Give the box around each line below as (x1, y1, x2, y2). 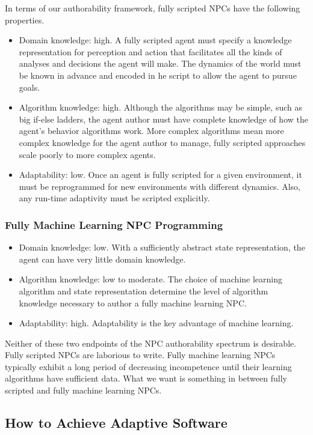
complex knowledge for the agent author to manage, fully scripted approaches (19, 136, 306, 148)
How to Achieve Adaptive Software (5, 413, 228, 432)
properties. (5, 13, 45, 26)
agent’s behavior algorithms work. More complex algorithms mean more (19, 124, 284, 137)
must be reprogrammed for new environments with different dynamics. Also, (19, 180, 300, 192)
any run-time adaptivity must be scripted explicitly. (19, 192, 210, 204)
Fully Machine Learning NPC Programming (5, 217, 223, 232)
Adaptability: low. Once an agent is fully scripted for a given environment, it (19, 168, 302, 181)
